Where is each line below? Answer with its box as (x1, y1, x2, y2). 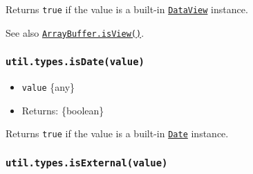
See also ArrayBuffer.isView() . (6, 25, 144, 40)
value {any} (21, 80, 75, 94)
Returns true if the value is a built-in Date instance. (6, 126, 229, 141)
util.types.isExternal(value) (6, 157, 168, 168)
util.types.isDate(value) (6, 56, 144, 68)
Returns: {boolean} (21, 103, 104, 117)
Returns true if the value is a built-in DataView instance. (6, 2, 248, 16)
